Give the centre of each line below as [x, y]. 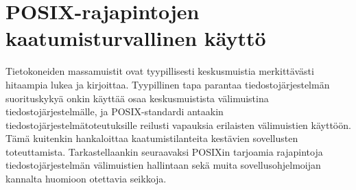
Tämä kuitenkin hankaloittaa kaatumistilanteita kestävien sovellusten [152, 138]
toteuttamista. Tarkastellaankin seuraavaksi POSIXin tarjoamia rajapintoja [164, 151]
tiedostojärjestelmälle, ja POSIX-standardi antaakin [115, 111]
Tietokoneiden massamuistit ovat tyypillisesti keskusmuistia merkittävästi [160, 71]
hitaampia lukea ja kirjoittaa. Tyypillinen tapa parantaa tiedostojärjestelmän [168, 84]
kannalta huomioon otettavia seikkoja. [86, 179]
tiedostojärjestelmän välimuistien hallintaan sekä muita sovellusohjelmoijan [163, 165]
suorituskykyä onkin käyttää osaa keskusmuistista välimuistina [137, 98]
